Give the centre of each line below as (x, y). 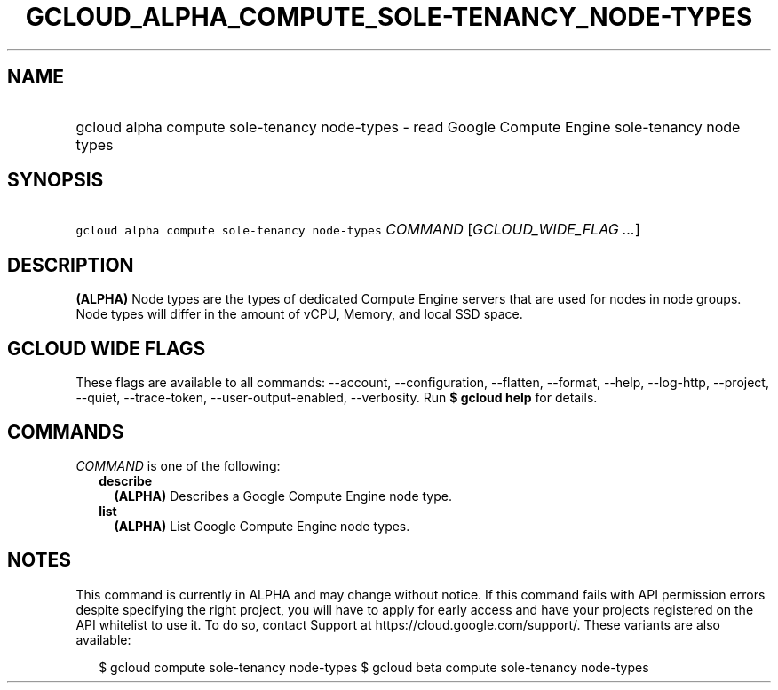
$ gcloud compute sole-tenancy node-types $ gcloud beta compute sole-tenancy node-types (374, 667)
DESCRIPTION (71, 265)
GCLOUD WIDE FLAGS (107, 348)
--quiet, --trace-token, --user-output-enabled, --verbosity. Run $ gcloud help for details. (337, 398)
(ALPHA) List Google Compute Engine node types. (262, 526)
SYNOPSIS (56, 180)
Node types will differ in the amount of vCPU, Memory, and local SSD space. (299, 314)
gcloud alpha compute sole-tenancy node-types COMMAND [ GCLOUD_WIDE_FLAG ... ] (358, 230)
